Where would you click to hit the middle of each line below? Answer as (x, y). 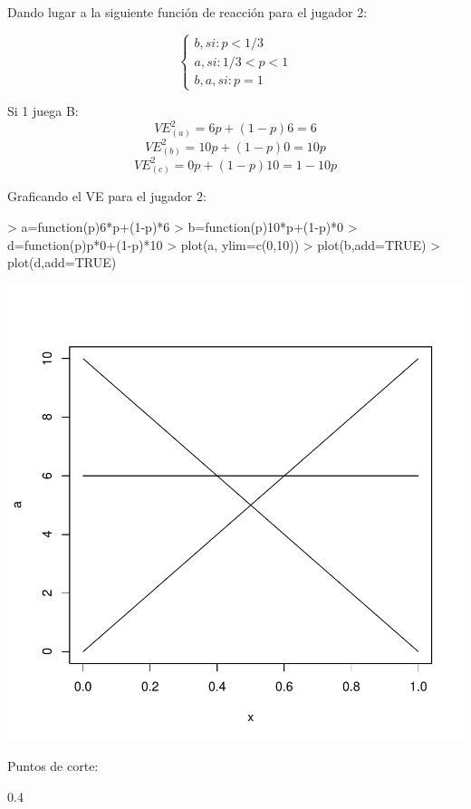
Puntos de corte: (53, 766)
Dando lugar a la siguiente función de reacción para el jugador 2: (187, 12)
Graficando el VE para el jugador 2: (107, 196)
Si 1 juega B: (43, 111)
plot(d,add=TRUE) (62, 262)
